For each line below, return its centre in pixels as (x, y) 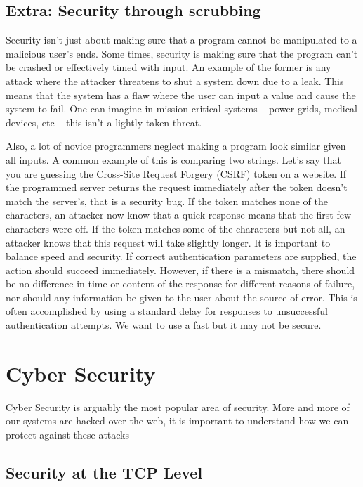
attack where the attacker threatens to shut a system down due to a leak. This (175, 80)
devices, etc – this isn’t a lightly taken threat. (104, 122)
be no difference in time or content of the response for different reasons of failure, (180, 284)
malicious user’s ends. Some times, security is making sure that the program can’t (182, 53)
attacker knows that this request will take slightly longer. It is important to (168, 242)
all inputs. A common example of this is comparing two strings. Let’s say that (173, 159)
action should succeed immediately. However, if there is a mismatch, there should (180, 270)
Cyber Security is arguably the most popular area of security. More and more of (178, 407)
